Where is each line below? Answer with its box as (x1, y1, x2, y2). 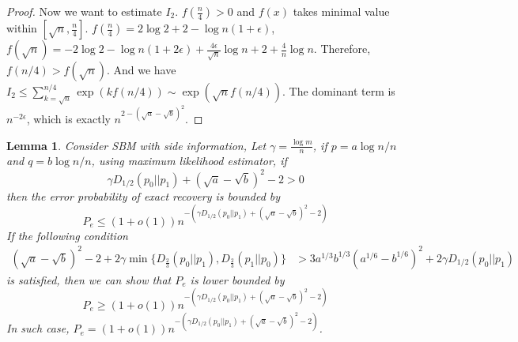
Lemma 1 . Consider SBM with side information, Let (6, 137, 267, 153)
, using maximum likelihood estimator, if (91, 152, 287, 169)
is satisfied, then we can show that (6, 271, 172, 288)
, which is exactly (26, 110, 111, 126)
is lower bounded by (190, 271, 285, 288)
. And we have (106, 62, 176, 77)
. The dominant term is (282, 83, 395, 99)
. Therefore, (313, 40, 371, 56)
